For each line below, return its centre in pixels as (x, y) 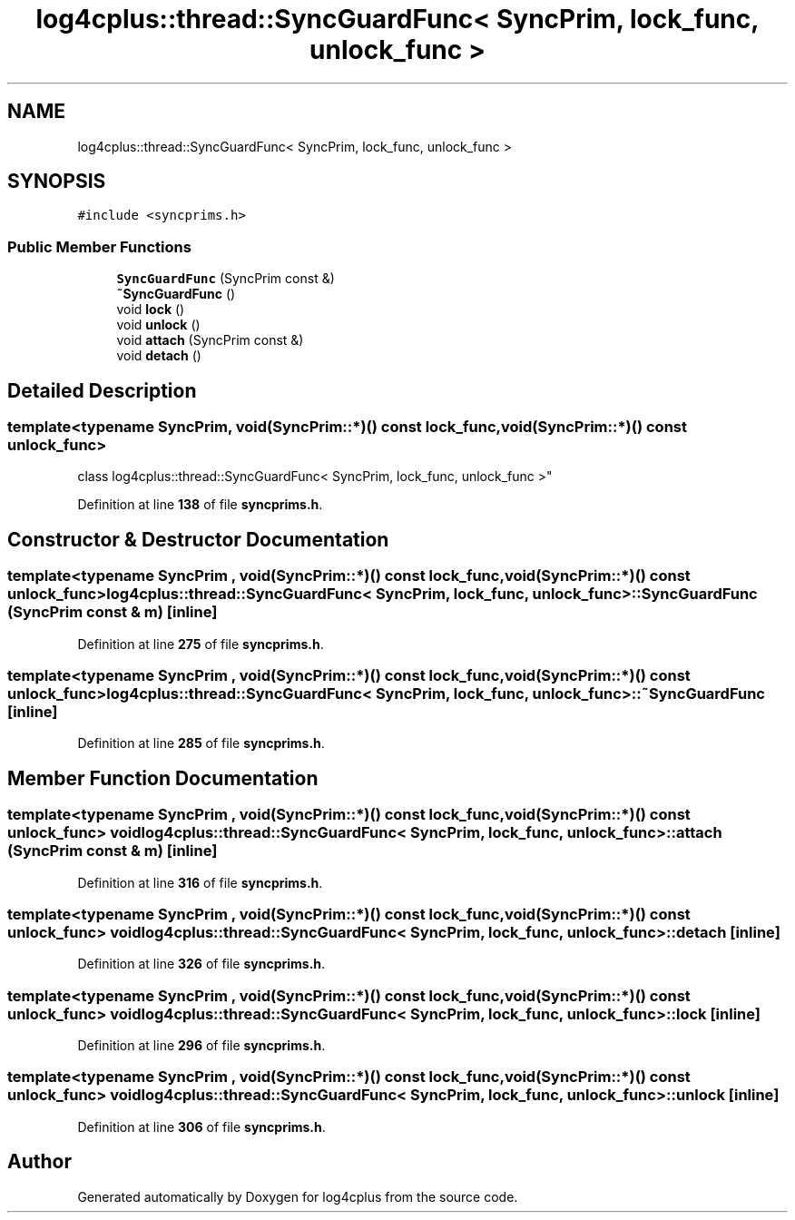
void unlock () (158, 325)
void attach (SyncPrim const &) (210, 340)
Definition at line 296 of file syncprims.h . (201, 1046)
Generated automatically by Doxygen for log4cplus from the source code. (298, 1196)
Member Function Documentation (163, 778)
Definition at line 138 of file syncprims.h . (200, 505)
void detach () (159, 356)
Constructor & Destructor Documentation (198, 539)
